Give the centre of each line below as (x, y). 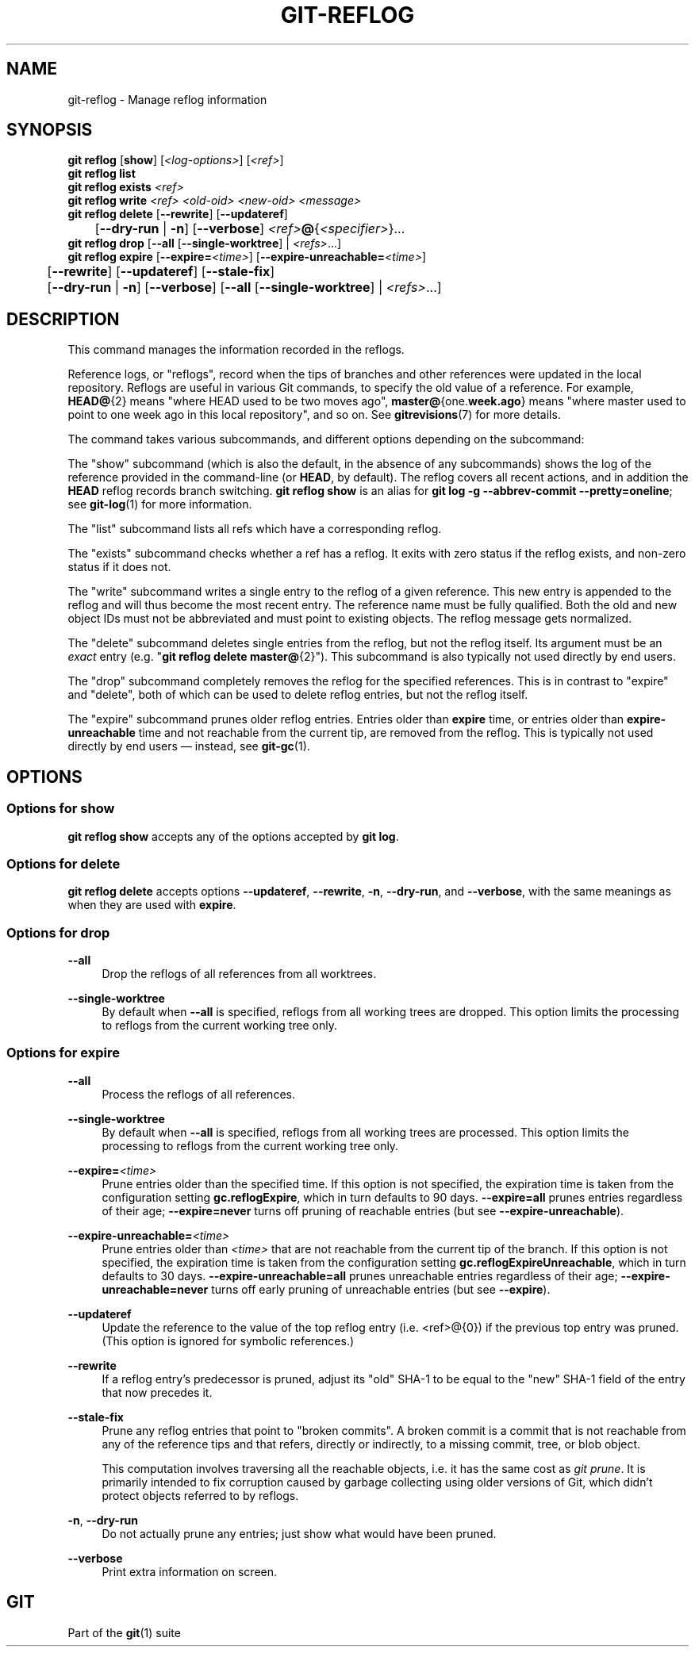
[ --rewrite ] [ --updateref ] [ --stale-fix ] (161, 272)
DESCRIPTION (63, 319)
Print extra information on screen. (190, 1571)
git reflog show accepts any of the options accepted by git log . (233, 836)
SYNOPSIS (50, 130)
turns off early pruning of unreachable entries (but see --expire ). (381, 1289)
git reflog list (102, 174)
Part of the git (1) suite (124, 1632)
